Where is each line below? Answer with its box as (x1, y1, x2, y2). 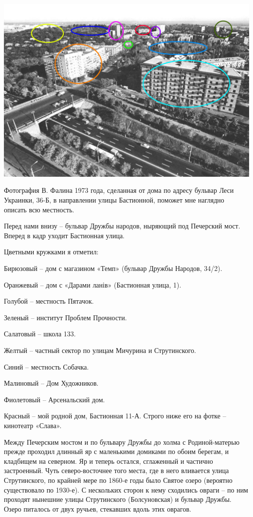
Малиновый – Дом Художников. (4, 378, 99, 388)
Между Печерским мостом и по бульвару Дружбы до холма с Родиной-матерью (4, 436, 240, 447)
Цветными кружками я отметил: (4, 247, 99, 257)
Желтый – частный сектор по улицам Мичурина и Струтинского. (4, 345, 197, 355)
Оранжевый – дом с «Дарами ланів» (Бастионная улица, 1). (4, 279, 181, 290)
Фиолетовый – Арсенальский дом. (4, 394, 105, 404)
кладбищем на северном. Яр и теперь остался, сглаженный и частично (4, 455, 213, 466)
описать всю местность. (4, 204, 74, 214)
